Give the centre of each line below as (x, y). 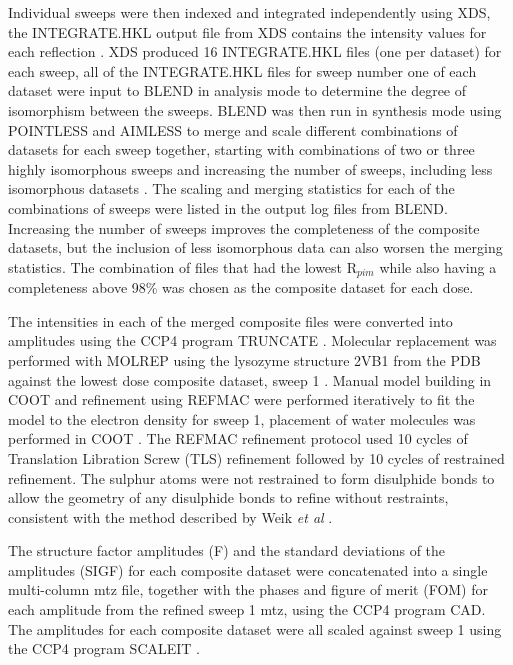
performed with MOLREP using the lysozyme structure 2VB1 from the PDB (244, 359)
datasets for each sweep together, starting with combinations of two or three (241, 149)
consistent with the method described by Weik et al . (170, 516)
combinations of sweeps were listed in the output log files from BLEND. (228, 207)
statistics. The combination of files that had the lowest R (182, 266)
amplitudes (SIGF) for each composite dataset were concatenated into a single (248, 569)
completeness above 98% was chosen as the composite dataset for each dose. (241, 287)
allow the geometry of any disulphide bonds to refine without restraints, (228, 497)
